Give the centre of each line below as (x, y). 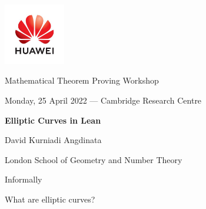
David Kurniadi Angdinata (53, 140)
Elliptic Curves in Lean (53, 120)
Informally (24, 179)
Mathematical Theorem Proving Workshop (82, 80)
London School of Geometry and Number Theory (94, 159)
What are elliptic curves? (50, 199)
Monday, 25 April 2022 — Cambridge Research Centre (103, 100)
